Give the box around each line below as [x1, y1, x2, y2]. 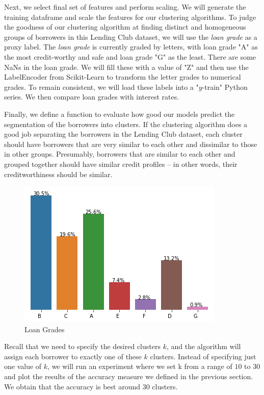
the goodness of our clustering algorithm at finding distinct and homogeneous [4, 21, 246, 32]
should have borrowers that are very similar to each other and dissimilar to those [4, 138, 257, 149]
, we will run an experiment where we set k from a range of [47, 361, 232, 372]
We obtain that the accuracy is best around [4, 381, 141, 391]
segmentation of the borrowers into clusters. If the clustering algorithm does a [4, 118, 248, 129]
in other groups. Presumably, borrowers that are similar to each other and [4, 149, 235, 159]
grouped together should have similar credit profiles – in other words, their [4, 158, 237, 169]
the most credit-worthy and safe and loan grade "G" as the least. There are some [4, 51, 256, 62]
